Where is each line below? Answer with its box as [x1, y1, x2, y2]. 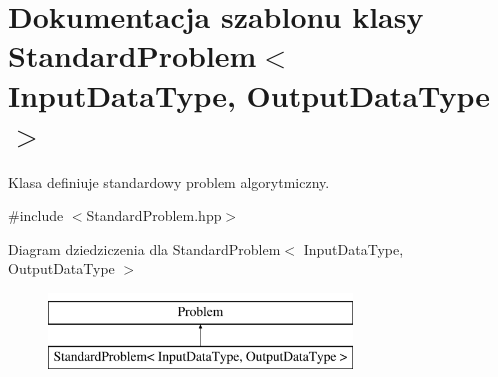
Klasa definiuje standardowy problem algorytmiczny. [8, 171, 330, 192]
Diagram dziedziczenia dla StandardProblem [8, 238, 281, 259]
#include [8, 205, 64, 226]
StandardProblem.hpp [86, 205, 222, 226]
